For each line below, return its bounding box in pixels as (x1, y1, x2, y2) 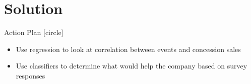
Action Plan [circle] (4, 27, 64, 37)
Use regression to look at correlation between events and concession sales (16, 43, 241, 54)
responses (16, 70, 45, 80)
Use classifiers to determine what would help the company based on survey (16, 60, 247, 71)
